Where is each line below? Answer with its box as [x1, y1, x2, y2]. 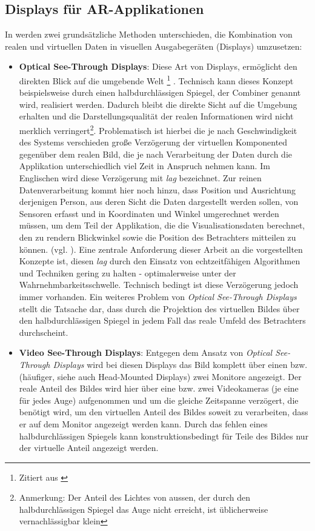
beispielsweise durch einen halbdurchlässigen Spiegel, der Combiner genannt [19, 86, 301, 99]
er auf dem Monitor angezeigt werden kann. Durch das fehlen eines [19, 417, 268, 430]
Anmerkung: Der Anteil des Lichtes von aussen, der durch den [19, 491, 250, 504]
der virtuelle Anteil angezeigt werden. [19, 441, 159, 454]
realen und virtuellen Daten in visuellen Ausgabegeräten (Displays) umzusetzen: [5, 39, 302, 52]
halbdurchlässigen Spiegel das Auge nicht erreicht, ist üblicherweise [19, 503, 268, 515]
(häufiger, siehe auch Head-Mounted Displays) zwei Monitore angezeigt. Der [19, 370, 302, 382]
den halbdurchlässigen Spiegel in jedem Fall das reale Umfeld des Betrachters [19, 314, 306, 327]
